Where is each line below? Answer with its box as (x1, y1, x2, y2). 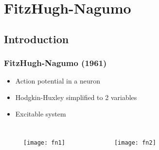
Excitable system (15, 108, 66, 118)
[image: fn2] (114, 139, 156, 147)
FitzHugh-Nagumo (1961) (4, 57, 107, 69)
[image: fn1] (23, 139, 65, 147)
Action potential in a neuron (15, 76, 101, 86)
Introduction (4, 31, 69, 46)
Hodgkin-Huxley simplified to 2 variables (15, 92, 137, 102)
